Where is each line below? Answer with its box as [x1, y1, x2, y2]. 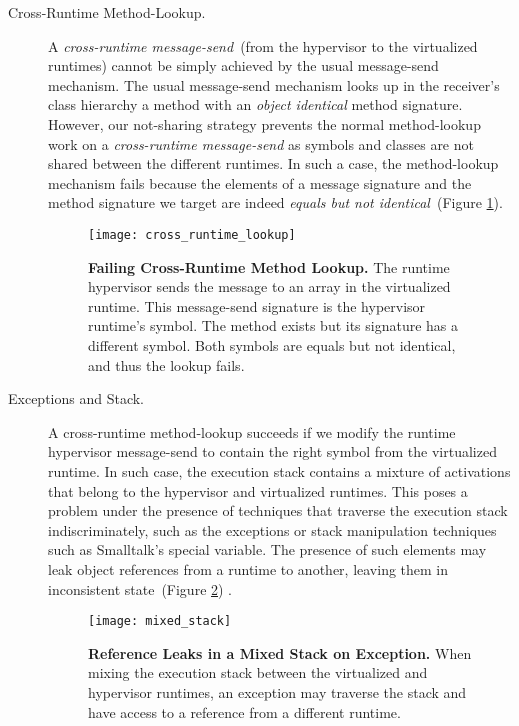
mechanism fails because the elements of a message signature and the [48, 172, 472, 193]
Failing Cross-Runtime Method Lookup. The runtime [88, 256, 450, 277]
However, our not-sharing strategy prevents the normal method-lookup [48, 113, 481, 134]
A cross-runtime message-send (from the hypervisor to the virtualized [48, 35, 478, 56]
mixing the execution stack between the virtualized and [88, 662, 428, 683]
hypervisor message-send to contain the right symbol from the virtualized [48, 441, 497, 462]
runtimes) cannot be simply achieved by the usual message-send [48, 55, 439, 76]
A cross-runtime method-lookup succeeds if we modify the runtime [48, 421, 456, 442]
